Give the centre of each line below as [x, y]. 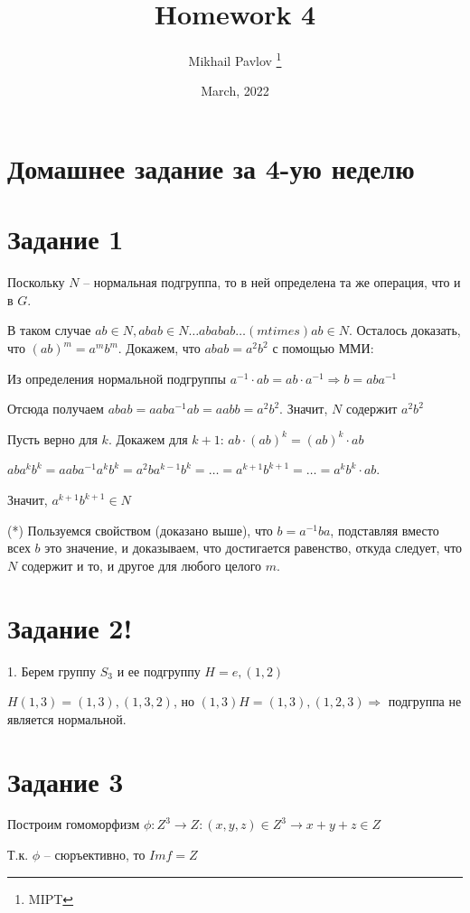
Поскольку [36, 282]
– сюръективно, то [94, 855]
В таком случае [49, 330]
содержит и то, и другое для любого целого [141, 565]
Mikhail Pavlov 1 [235, 59]
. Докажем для [148, 438]
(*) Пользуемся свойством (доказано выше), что [140, 530]
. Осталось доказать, [404, 330]
